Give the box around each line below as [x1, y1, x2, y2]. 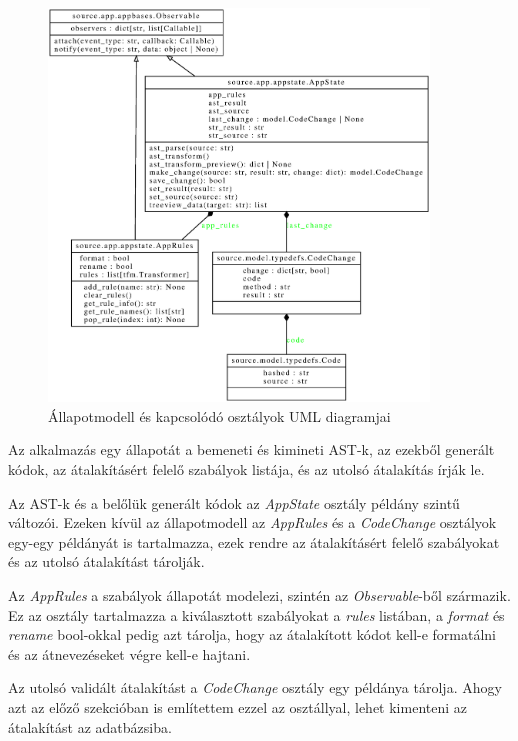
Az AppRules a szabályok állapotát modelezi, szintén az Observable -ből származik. [8, 585, 511, 606]
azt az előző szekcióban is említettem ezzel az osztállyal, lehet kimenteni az [8, 697, 467, 718]
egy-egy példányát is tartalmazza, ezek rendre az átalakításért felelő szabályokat [8, 531, 500, 552]
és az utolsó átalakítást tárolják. [8, 551, 205, 572]
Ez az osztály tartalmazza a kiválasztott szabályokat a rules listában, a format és [8, 604, 505, 625]
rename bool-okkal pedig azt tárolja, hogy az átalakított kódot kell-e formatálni [8, 624, 497, 645]
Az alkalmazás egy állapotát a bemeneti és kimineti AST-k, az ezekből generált [8, 439, 495, 460]
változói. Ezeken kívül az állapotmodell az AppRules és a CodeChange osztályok [8, 512, 497, 533]
